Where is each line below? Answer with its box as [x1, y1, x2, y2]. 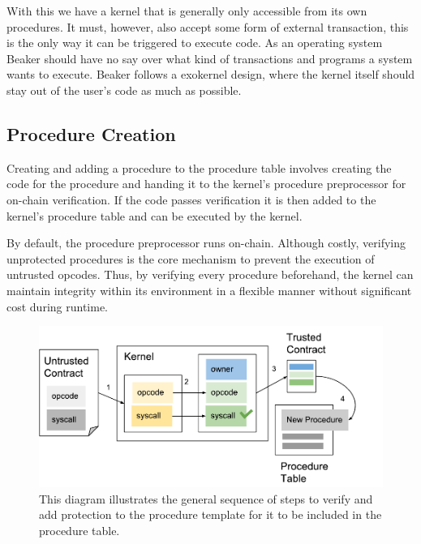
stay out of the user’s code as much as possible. [6, 81, 242, 98]
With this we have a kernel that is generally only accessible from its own [6, 2, 367, 19]
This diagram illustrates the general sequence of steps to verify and [39, 490, 373, 507]
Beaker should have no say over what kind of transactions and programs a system [6, 49, 413, 66]
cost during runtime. [6, 298, 109, 315]
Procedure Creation [6, 121, 176, 146]
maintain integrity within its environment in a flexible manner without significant [6, 281, 412, 298]
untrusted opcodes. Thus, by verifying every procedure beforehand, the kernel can [6, 266, 414, 283]
